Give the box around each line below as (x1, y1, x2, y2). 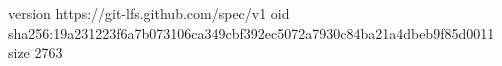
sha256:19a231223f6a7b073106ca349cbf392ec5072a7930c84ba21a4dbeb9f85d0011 (8, 22, 495, 43)
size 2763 (8, 42, 63, 63)
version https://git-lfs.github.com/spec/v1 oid (8, 3, 290, 23)
